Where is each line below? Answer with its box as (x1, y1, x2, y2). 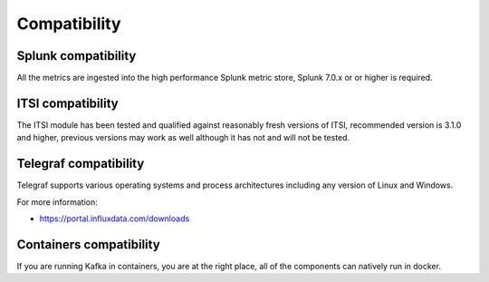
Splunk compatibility (16, 48, 137, 63)
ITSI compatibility (16, 95, 119, 111)
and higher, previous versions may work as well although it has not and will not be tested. (16, 132, 350, 143)
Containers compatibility (16, 237, 160, 252)
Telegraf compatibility (16, 156, 145, 171)
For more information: (16, 196, 99, 208)
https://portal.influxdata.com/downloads (39, 213, 190, 224)
